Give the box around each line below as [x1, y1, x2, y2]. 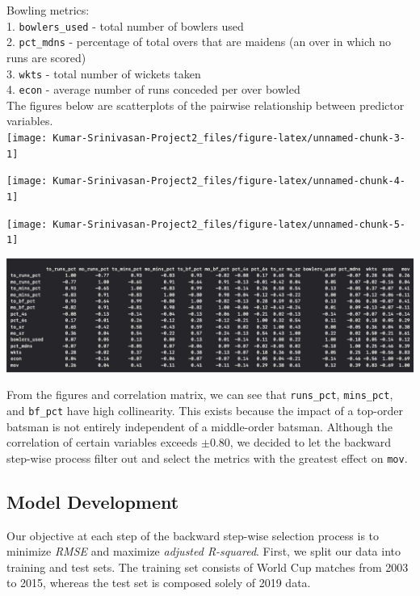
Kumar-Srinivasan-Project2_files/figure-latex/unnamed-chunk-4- [52, 175, 405, 187]
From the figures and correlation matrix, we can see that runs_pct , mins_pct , [6, 386, 393, 403]
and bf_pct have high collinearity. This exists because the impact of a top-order [6, 401, 403, 418]
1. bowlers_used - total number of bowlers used [6, 17, 244, 34]
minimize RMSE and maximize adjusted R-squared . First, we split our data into [6, 543, 401, 560]
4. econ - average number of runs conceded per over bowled [6, 81, 300, 98]
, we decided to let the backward [229, 434, 391, 451]
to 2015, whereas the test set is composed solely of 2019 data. [6, 574, 311, 591]
